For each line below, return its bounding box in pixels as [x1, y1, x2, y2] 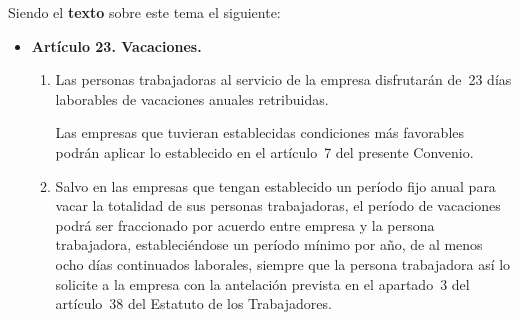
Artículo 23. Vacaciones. [31, 35, 202, 56]
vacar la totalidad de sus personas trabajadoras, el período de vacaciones [55, 195, 501, 216]
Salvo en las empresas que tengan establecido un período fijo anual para [55, 175, 496, 196]
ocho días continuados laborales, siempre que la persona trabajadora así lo [55, 253, 511, 274]
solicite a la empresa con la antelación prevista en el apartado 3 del [55, 273, 470, 294]
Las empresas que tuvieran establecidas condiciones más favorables [55, 122, 465, 143]
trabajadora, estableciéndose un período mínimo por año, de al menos [55, 234, 483, 255]
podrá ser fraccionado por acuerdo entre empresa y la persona [55, 214, 435, 235]
